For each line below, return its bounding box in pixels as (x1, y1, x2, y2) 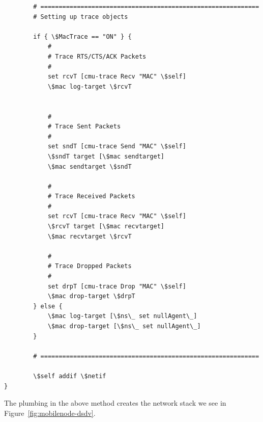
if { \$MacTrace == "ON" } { (33, 33, 132, 40)
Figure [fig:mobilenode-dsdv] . (4, 407, 96, 418)
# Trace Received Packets (47, 193, 135, 200)
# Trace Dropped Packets (47, 262, 132, 270)
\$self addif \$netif (33, 372, 106, 380)
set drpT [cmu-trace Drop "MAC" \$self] (47, 282, 186, 290)
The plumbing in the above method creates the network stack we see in (4, 398, 226, 408)
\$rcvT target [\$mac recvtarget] (47, 223, 164, 230)
